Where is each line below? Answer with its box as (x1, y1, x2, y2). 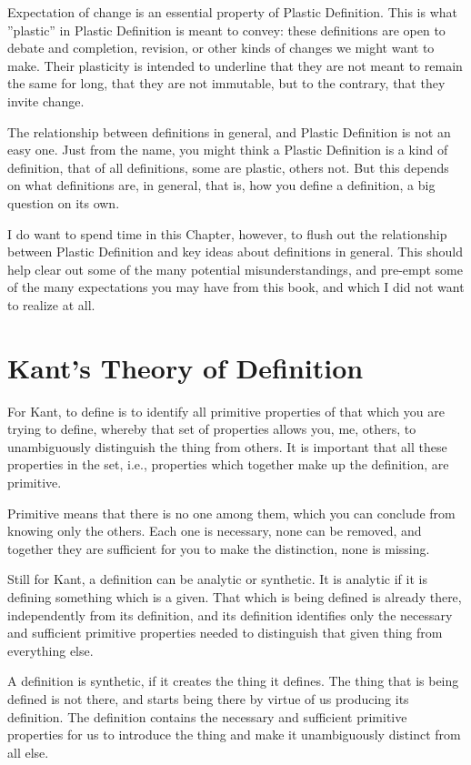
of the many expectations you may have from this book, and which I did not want (7, 277, 465, 297)
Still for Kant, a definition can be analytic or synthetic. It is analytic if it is (7, 569, 427, 589)
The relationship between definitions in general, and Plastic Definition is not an (7, 122, 451, 141)
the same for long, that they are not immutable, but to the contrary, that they (7, 74, 446, 93)
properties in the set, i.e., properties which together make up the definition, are (7, 455, 449, 474)
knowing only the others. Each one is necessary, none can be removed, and (7, 521, 422, 540)
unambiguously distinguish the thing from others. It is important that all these (7, 437, 447, 456)
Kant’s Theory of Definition (7, 348, 364, 386)
